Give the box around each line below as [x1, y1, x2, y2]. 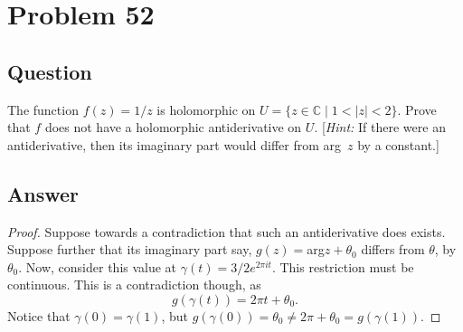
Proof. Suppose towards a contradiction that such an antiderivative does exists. [7, 222, 446, 241]
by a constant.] [357, 135, 439, 154]
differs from [361, 240, 425, 259]
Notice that [7, 306, 71, 325]
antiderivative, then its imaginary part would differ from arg [7, 135, 342, 154]
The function [7, 100, 79, 119]
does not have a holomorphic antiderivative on [44, 118, 302, 137]
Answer [7, 179, 80, 207]
